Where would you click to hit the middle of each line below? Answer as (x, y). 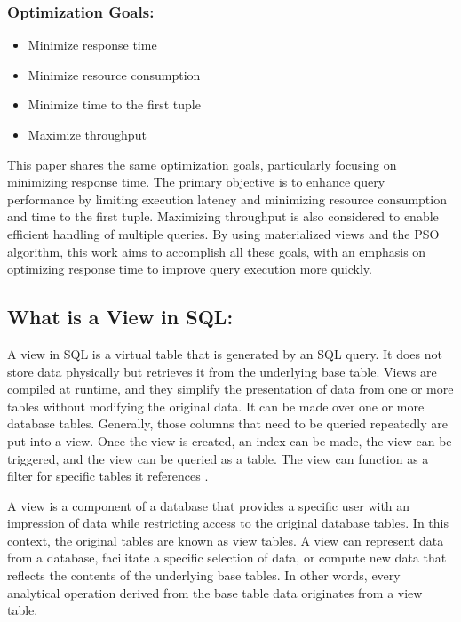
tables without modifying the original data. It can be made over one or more (216, 406)
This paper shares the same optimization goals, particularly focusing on (202, 164)
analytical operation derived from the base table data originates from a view (215, 592)
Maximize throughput (87, 134)
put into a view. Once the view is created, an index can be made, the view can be (230, 440)
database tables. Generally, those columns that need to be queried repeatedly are (228, 423)
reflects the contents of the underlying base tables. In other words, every (204, 575)
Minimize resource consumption (114, 74)
